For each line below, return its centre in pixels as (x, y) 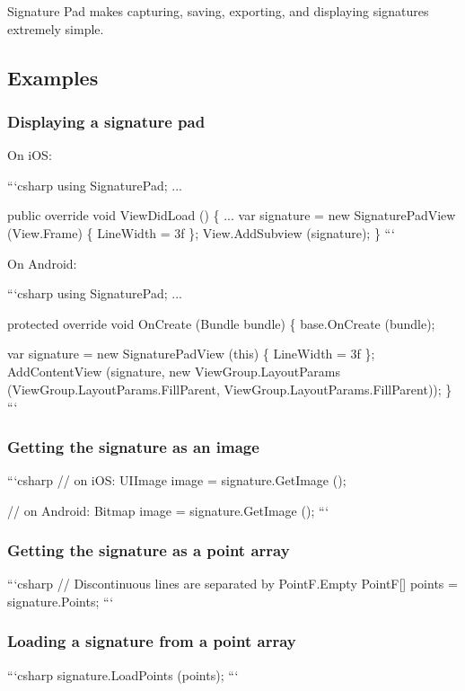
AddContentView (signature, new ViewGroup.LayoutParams (174, 371)
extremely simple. (56, 28)
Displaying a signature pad (106, 121)
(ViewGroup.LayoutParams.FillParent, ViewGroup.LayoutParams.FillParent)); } (230, 389)
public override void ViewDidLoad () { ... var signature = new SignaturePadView (232, 215)
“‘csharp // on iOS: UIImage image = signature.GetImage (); (177, 479)
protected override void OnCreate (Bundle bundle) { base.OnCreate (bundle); (221, 323)
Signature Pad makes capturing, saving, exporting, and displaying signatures (218, 11)
